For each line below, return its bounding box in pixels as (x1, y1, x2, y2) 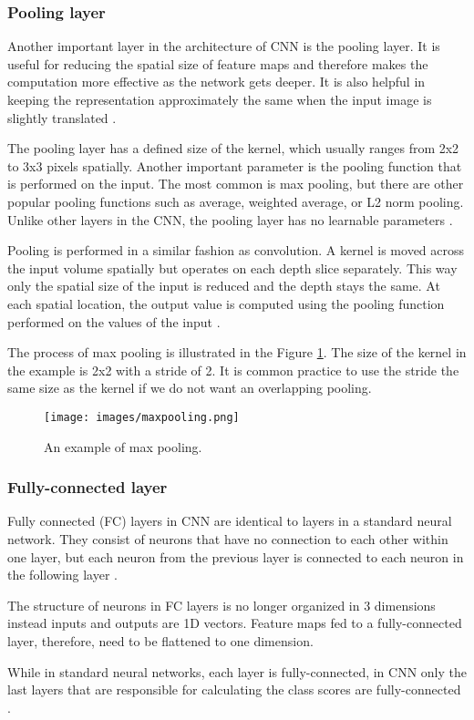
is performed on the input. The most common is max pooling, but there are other (7, 174, 464, 193)
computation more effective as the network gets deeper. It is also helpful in (7, 72, 426, 91)
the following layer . (7, 565, 118, 584)
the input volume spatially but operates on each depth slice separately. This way (7, 258, 458, 277)
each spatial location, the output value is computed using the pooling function (7, 293, 445, 313)
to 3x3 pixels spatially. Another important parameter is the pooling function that (7, 156, 462, 175)
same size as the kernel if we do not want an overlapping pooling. (7, 378, 372, 397)
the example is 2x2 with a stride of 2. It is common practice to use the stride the (7, 360, 459, 379)
